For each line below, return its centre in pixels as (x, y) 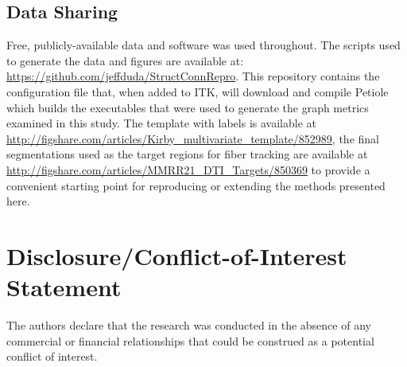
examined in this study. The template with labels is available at (161, 123)
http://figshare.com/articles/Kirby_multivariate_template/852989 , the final (193, 138)
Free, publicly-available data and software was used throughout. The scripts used (203, 45)
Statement (64, 287)
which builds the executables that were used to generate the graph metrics (188, 107)
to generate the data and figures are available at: (125, 60)
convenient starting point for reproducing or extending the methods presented (196, 185)
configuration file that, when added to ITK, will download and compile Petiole (198, 91)
